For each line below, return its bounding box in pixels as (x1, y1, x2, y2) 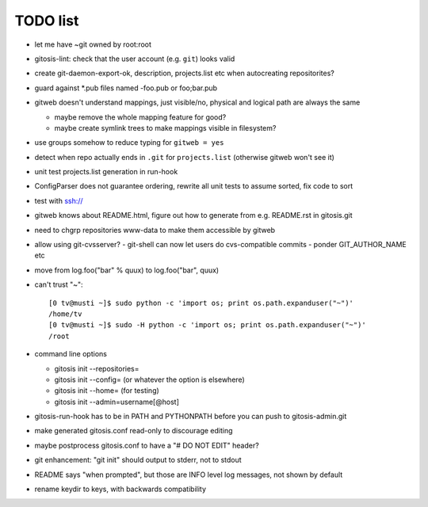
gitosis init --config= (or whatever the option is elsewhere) (54, 375, 245, 384)
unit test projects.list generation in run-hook (34, 167, 178, 177)
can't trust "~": (34, 280, 83, 289)
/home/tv (48, 309, 82, 318)
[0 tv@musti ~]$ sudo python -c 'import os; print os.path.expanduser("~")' (48, 298, 354, 307)
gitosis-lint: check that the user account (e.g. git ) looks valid (34, 54, 235, 63)
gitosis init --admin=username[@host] (54, 397, 180, 406)
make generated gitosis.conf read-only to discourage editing (34, 426, 233, 436)
